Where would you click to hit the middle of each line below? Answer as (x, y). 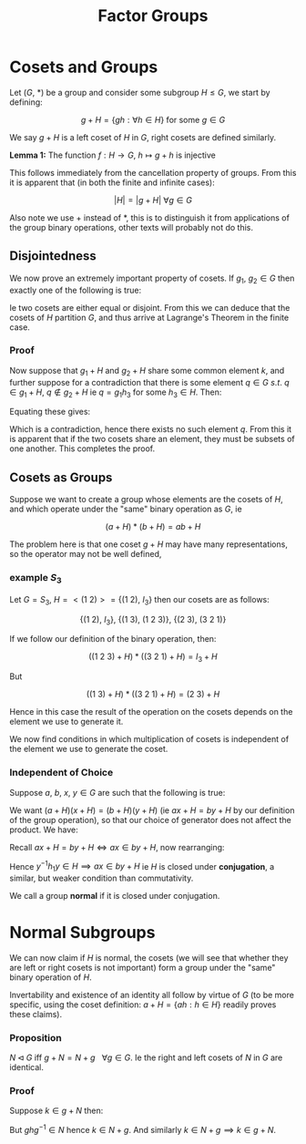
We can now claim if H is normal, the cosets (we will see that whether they (149, 957)
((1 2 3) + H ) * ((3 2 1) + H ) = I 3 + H (153, 658)
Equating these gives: (50, 412)
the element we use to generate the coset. (89, 749)
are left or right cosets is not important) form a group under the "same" (143, 967)
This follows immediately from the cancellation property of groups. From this (153, 172)
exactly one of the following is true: (76, 290)
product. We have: (44, 830)
